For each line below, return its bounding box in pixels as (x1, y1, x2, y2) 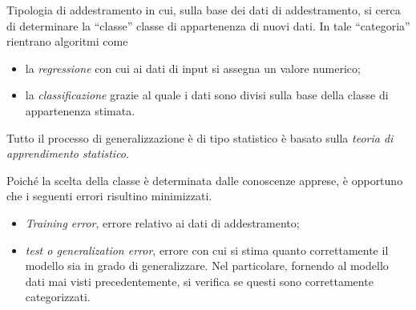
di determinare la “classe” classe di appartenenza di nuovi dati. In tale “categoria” (6, 17, 410, 34)
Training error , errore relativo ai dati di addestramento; (25, 214, 300, 231)
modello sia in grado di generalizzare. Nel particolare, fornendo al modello (25, 257, 389, 274)
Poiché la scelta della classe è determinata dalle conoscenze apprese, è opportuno (6, 171, 403, 188)
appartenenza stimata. (25, 102, 135, 119)
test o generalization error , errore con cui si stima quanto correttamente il (25, 241, 389, 258)
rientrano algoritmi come (6, 33, 128, 50)
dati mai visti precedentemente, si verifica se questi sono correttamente (25, 272, 374, 289)
